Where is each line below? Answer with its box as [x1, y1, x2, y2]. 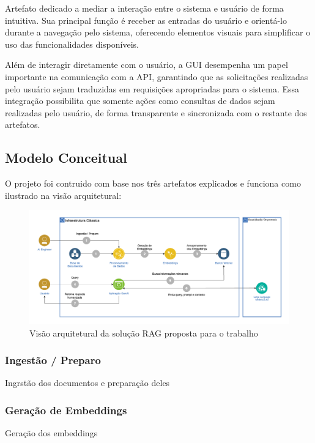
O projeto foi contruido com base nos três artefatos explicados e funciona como [5, 177, 301, 190]
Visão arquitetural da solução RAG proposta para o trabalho [29, 326, 258, 339]
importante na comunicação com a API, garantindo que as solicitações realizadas [5, 70, 308, 83]
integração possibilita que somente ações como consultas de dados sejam [5, 94, 275, 107]
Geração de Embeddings [5, 402, 127, 417]
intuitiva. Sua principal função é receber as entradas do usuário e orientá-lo [5, 13, 287, 26]
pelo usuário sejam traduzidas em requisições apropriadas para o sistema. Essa [5, 82, 300, 95]
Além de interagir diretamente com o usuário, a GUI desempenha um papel [5, 58, 288, 71]
